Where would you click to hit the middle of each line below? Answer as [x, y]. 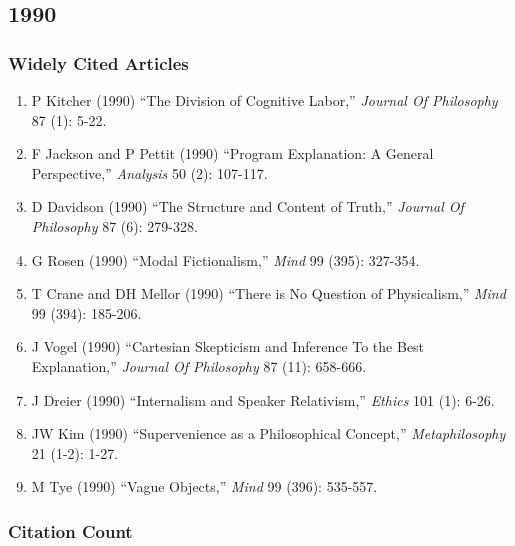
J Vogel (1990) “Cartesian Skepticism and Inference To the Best [228, 346]
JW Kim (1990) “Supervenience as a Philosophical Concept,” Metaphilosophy [268, 433]
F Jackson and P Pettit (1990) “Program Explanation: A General [232, 153]
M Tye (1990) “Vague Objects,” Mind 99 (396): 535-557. [204, 486]
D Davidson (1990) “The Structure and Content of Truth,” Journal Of [247, 206]
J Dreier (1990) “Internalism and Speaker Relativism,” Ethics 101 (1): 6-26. [263, 399]
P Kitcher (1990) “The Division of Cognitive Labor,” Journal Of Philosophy [264, 100]
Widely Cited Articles [98, 62]
